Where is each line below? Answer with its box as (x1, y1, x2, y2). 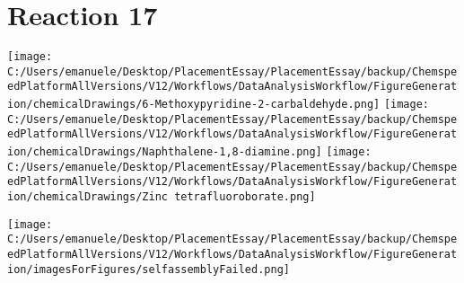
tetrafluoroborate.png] (174, 190, 316, 204)
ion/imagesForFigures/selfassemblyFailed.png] (7, 262, 290, 276)
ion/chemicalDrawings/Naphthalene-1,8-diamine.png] (7, 146, 322, 159)
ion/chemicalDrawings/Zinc (7, 190, 168, 204)
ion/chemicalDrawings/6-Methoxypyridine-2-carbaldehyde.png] (7, 98, 381, 111)
